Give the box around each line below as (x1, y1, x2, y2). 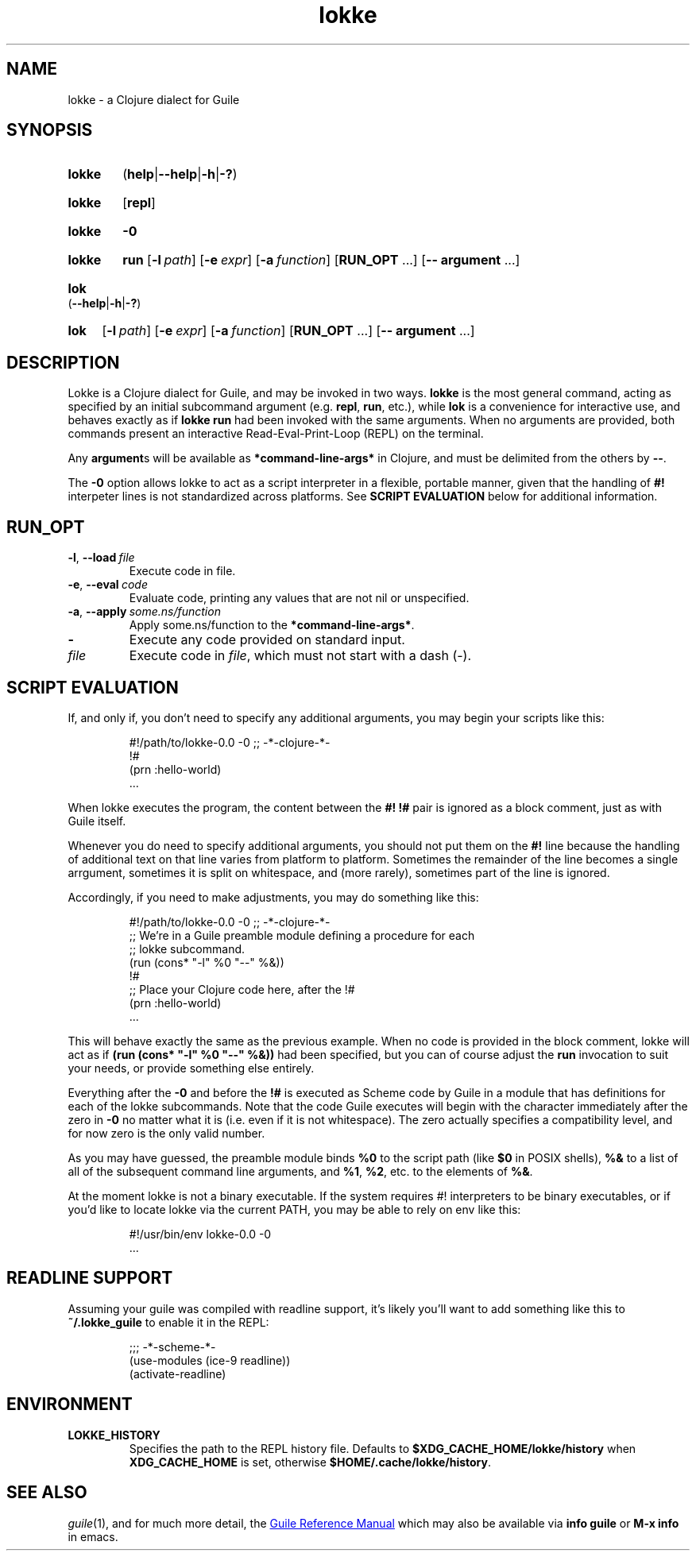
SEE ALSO (6, 1482, 87, 1503)
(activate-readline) (129, 1366, 226, 1381)
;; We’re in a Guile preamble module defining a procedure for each (129, 928, 475, 942)
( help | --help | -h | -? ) (122, 166, 238, 183)
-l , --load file (68, 551, 135, 565)
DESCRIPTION (6, 352, 120, 373)
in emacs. (68, 1529, 118, 1543)
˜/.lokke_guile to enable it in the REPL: (68, 1315, 269, 1329)
